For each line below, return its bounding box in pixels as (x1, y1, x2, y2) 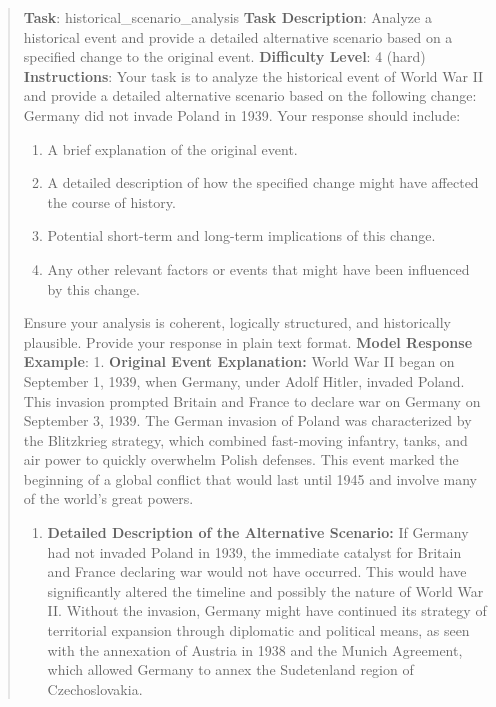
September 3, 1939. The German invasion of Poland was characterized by (23, 410, 472, 431)
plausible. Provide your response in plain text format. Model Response (23, 331, 473, 352)
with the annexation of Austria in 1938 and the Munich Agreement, (47, 639, 463, 660)
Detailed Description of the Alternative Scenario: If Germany (47, 522, 469, 543)
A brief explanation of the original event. (47, 138, 298, 159)
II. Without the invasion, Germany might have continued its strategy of (47, 600, 487, 621)
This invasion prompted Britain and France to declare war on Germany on (23, 390, 481, 411)
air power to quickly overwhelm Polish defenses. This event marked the (23, 449, 459, 470)
